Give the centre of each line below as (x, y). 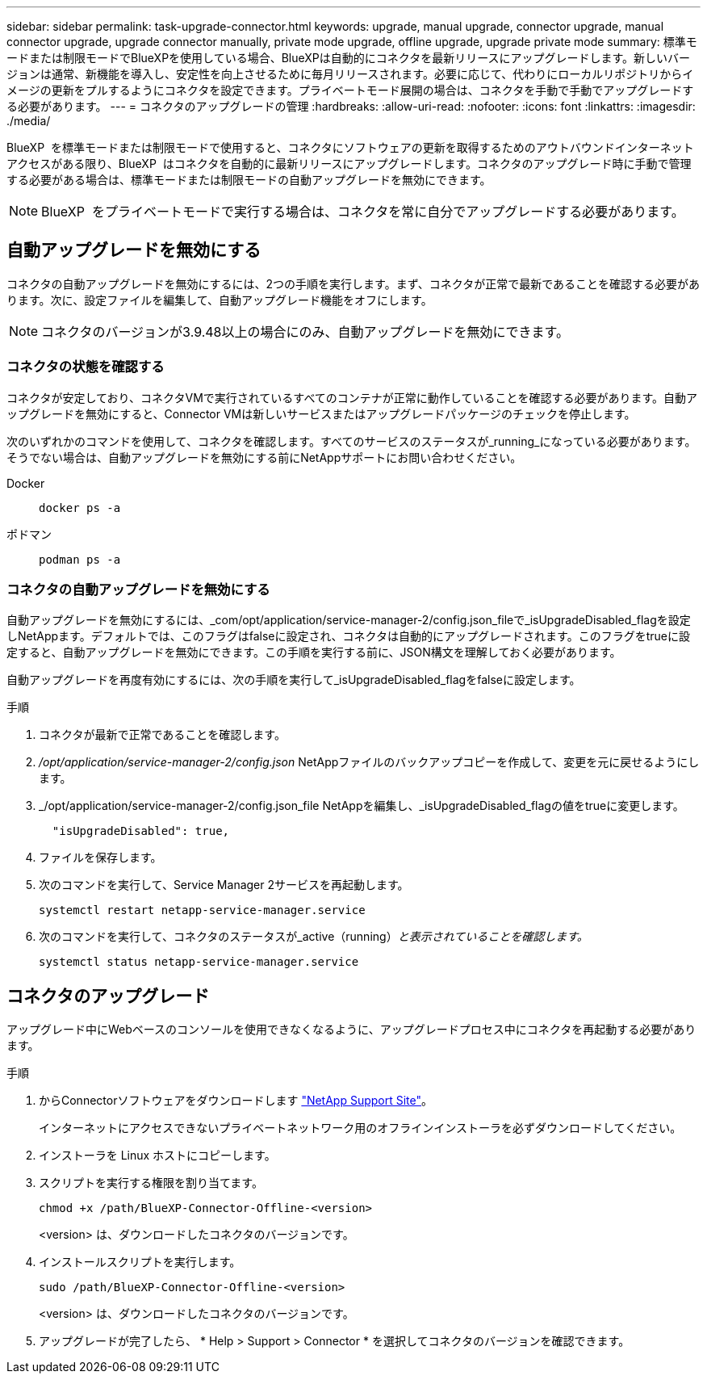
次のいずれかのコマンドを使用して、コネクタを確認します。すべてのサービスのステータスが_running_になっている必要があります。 (351, 441)
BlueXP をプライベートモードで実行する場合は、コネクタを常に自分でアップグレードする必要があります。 (363, 212)
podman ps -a (80, 559)
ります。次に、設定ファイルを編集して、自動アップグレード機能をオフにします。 (220, 300)
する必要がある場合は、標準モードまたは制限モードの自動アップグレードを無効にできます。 (249, 180)
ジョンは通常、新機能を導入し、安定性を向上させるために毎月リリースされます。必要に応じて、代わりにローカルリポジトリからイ (350, 74)
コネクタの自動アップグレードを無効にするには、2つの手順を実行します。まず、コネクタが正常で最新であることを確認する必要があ (353, 283)
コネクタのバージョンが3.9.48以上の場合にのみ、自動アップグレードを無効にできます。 (305, 331)
